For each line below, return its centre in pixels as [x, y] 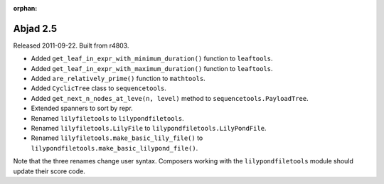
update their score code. [49, 171]
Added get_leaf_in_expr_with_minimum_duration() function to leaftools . [152, 59]
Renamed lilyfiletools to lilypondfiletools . [107, 118]
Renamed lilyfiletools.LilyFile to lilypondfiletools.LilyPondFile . [149, 129]
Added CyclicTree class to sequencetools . [99, 88]
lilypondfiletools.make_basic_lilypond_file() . [114, 148]
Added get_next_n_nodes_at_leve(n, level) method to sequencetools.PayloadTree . [170, 98]
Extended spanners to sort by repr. [82, 108]
